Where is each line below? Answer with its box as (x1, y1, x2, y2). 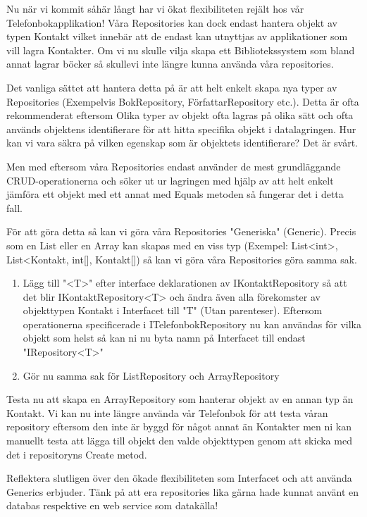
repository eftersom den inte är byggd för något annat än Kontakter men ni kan (6, 419, 352, 434)
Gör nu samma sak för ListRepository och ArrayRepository (23, 368, 280, 382)
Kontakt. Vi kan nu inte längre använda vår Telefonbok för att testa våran (6, 405, 328, 420)
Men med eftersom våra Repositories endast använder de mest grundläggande (6, 158, 341, 173)
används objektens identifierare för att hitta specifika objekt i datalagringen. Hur (6, 121, 356, 136)
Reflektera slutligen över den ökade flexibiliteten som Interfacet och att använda (6, 471, 352, 485)
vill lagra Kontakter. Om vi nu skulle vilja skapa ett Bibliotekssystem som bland (6, 42, 355, 57)
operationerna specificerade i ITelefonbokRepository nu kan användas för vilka (23, 316, 361, 331)
